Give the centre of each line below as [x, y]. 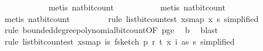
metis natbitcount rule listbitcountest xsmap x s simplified [131, 18]
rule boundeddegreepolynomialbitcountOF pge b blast [111, 30]
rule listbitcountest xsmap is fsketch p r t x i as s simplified [119, 41]
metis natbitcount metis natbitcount [137, 7]
